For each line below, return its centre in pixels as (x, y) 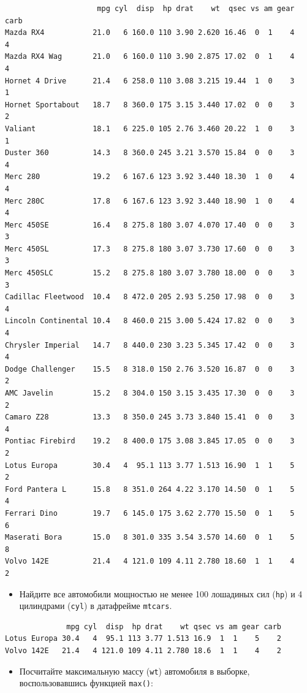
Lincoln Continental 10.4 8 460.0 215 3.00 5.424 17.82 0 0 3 (150, 321)
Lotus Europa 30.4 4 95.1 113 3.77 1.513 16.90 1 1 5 (150, 465)
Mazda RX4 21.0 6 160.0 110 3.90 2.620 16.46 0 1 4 (150, 33)
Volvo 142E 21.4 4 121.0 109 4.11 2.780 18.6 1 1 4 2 (143, 651)
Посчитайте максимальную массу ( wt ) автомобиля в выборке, (135, 671)
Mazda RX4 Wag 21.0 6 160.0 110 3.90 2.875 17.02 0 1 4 (150, 57)
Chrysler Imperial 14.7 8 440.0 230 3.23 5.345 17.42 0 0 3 (150, 345)
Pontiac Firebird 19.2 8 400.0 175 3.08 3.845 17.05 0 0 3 (150, 441)
